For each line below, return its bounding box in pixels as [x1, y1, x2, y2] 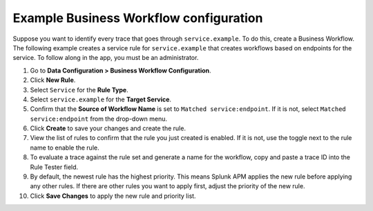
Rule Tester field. [30, 163, 79, 171]
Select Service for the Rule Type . [30, 86, 128, 94]
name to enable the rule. [30, 143, 99, 152]
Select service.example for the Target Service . [30, 95, 172, 103]
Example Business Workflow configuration [12, 10, 263, 26]
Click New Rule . [30, 76, 76, 84]
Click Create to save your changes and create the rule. [30, 124, 186, 132]
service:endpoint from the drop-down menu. [30, 114, 167, 123]
